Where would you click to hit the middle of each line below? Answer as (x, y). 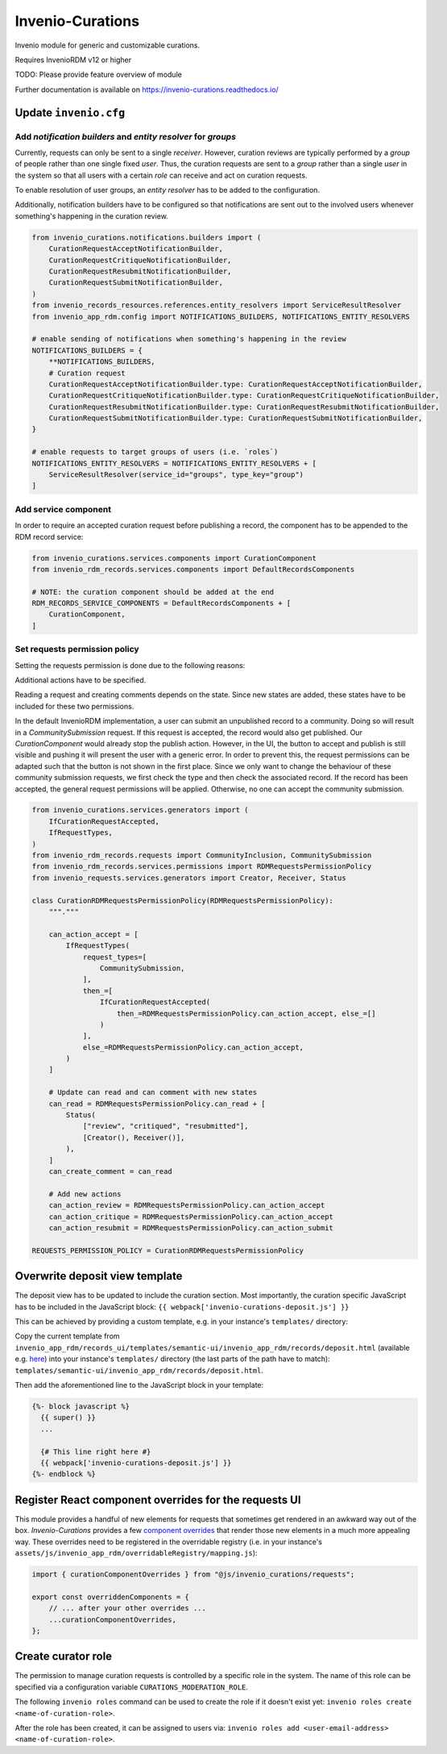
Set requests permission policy (77, 649)
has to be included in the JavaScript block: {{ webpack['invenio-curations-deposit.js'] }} (182, 1306)
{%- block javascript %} (81, 1406)
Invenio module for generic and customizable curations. (108, 45)
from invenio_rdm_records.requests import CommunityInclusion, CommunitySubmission (202, 856)
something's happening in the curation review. (91, 216)
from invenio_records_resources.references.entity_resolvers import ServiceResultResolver (217, 305)
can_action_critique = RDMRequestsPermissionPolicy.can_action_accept (191, 1217)
